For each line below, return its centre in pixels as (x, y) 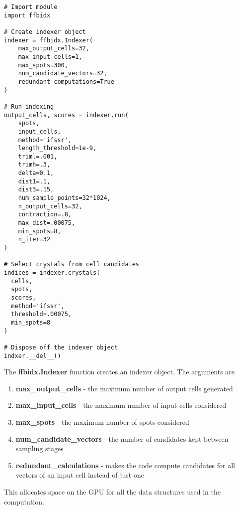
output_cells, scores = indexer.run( (66, 115)
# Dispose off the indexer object (61, 347)
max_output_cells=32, (54, 49)
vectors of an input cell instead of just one (80, 475)
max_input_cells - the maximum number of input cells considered (121, 405)
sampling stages (40, 448)
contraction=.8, (45, 215)
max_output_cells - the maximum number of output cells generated (124, 388)
